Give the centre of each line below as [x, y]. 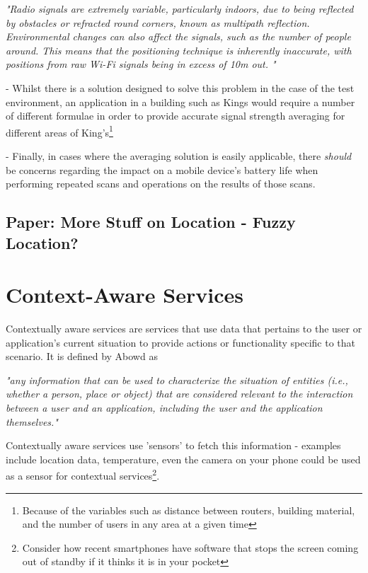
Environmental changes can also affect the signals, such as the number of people [178, 36]
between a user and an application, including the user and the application [164, 408]
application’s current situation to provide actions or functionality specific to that [181, 342]
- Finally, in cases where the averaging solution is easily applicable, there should [179, 156]
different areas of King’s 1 [59, 131]
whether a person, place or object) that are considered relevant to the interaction [179, 394]
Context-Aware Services [125, 295]
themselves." [32, 421]
